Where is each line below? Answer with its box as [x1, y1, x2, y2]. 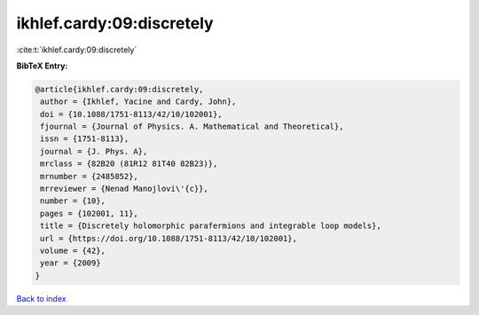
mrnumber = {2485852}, [40, 171, 139, 181]
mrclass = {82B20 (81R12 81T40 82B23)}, [40, 159, 218, 169]
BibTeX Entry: [16, 60, 68, 71]
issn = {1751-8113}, [40, 134, 130, 144]
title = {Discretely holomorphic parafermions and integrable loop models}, [40, 221, 381, 231]
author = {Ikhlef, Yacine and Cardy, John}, [40, 97, 237, 106]
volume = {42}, [40, 246, 106, 256]
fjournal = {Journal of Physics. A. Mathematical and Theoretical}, [40, 122, 344, 132]
